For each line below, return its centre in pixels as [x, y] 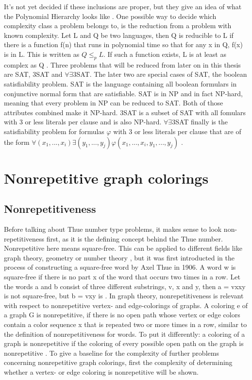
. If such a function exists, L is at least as [165, 54]
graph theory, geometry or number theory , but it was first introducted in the [119, 257]
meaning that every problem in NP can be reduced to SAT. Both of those [114, 103]
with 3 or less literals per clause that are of [177, 131]
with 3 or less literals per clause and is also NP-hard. [83, 122]
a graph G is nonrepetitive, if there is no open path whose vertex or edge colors [122, 315]
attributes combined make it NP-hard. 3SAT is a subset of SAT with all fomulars [125, 112]
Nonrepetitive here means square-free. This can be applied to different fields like [123, 248]
